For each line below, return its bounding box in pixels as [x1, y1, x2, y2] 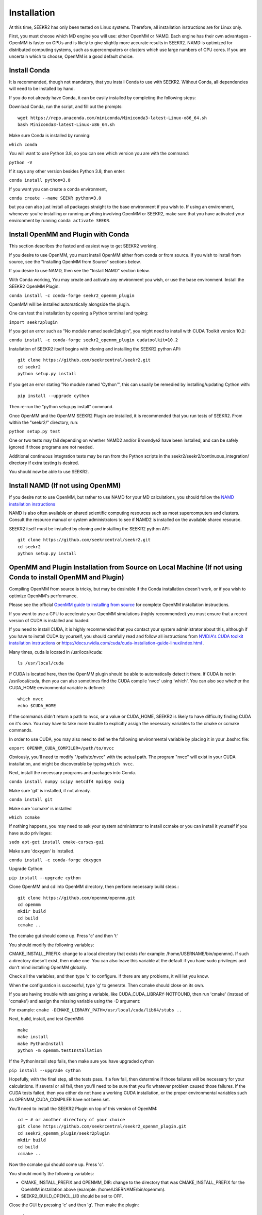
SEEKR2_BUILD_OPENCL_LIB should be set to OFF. [21, 1193, 123, 1199]
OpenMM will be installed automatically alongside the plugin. [9, 301, 131, 307]
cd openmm [17, 902, 41, 907]
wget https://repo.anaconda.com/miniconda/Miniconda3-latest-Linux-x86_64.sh [17, 115, 207, 121]
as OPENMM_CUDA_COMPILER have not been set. [9, 1096, 110, 1103]
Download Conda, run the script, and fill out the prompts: [9, 104, 123, 109]
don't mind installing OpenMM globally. [9, 965, 87, 971]
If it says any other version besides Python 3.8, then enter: [9, 168, 126, 174]
